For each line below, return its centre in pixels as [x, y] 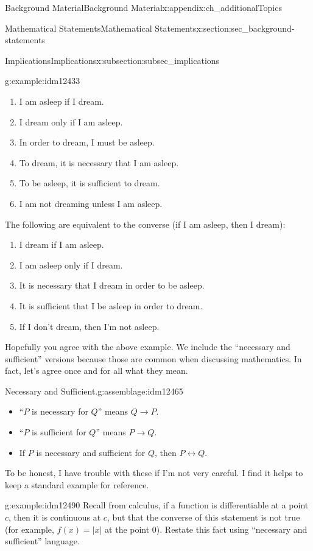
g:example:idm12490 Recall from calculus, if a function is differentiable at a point [157, 505]
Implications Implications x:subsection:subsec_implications [112, 60]
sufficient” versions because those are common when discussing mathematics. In [153, 358]
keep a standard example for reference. [77, 484]
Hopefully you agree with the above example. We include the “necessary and [148, 347]
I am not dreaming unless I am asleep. [91, 203]
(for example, [30, 529]
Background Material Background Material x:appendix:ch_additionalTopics [143, 7]
